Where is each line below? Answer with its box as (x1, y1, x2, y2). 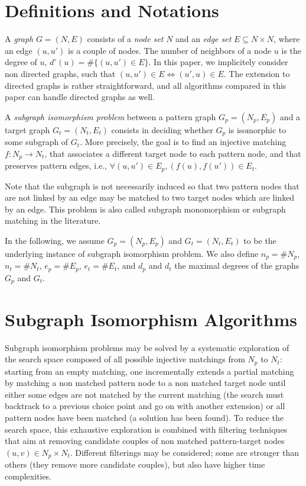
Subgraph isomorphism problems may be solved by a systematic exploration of (5, 341, 289, 353)
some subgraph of (5, 136, 69, 148)
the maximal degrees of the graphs (174, 259, 300, 272)
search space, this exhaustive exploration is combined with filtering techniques (5, 423, 288, 435)
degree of (5, 56, 37, 68)
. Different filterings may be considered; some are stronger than (70, 446, 299, 458)
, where (274, 33, 300, 45)
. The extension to (223, 67, 290, 79)
